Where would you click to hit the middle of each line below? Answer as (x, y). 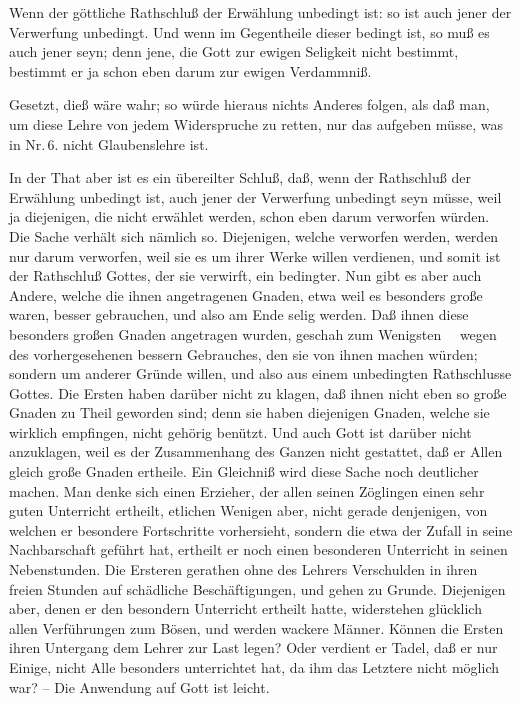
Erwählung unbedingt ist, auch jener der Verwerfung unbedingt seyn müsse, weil (255, 196)
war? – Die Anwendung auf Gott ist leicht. (139, 686)
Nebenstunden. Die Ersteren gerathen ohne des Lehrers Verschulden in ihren (243, 569)
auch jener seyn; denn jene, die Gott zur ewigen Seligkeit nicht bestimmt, (234, 51)
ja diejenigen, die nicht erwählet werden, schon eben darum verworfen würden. (249, 216)
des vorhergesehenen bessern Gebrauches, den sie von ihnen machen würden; (243, 353)
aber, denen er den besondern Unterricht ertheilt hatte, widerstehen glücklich (245, 608)
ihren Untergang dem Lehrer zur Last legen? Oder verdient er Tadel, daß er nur (253, 647)
